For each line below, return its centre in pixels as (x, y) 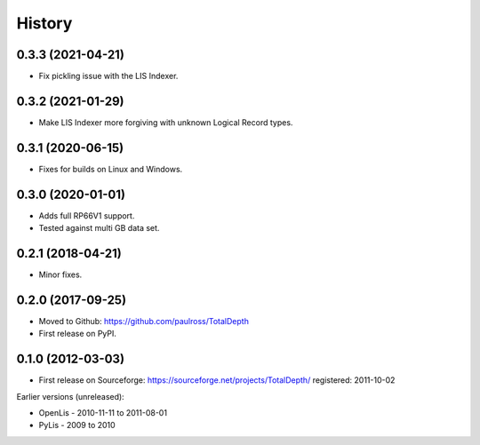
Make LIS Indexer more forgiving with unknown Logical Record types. (166, 122)
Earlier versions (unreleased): (70, 396)
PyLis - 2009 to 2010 (77, 425)
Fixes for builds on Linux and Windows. (111, 169)
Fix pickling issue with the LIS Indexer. (108, 76)
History (44, 23)
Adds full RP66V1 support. (87, 215)
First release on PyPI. (78, 334)
